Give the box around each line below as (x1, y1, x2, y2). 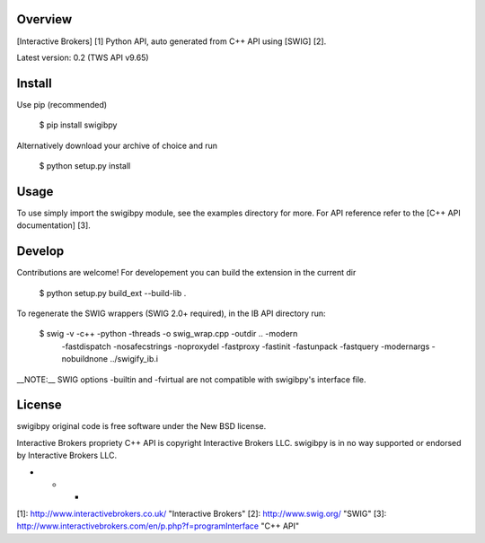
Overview (16, 12, 73, 27)
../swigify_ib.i (109, 354, 159, 364)
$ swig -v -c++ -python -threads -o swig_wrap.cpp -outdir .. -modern (39, 328, 298, 339)
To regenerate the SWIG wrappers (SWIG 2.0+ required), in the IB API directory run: (16, 308, 327, 319)
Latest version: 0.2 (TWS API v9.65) (16, 52, 149, 63)
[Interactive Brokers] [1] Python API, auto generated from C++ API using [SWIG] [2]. (16, 36, 327, 47)
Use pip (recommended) (16, 99, 108, 109)
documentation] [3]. (16, 220, 92, 231)
